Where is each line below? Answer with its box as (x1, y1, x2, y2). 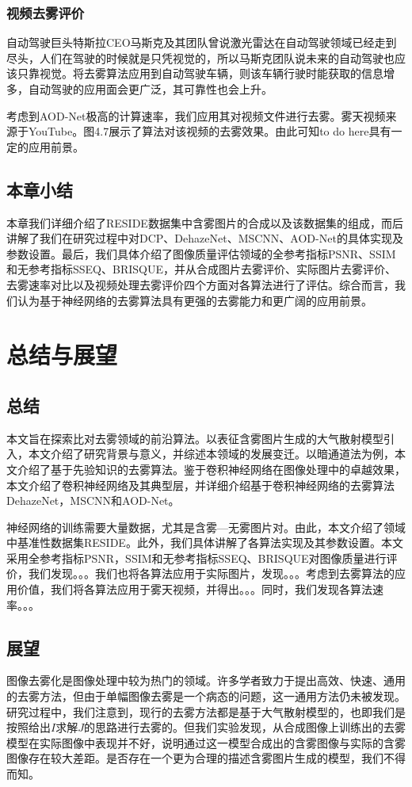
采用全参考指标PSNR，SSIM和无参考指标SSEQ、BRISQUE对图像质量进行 (6, 549, 387, 566)
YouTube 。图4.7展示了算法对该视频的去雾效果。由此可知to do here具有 (28, 123, 391, 139)
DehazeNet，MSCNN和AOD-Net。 (6, 492, 180, 509)
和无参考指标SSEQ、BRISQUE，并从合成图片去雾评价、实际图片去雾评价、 (6, 261, 396, 277)
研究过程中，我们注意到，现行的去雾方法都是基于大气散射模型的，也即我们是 (6, 703, 406, 720)
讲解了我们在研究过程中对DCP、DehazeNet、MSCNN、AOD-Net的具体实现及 (6, 230, 403, 246)
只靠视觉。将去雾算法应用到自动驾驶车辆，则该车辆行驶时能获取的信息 (17, 65, 383, 82)
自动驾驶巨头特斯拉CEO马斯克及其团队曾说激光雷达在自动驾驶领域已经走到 (6, 34, 397, 51)
